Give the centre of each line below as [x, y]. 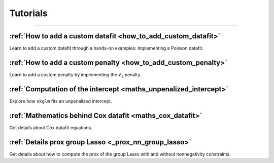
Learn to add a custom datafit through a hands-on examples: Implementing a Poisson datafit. [107, 48]
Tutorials [28, 13]
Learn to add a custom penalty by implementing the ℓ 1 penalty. [75, 75]
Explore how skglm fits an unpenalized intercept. [61, 101]
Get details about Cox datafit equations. [51, 127]
